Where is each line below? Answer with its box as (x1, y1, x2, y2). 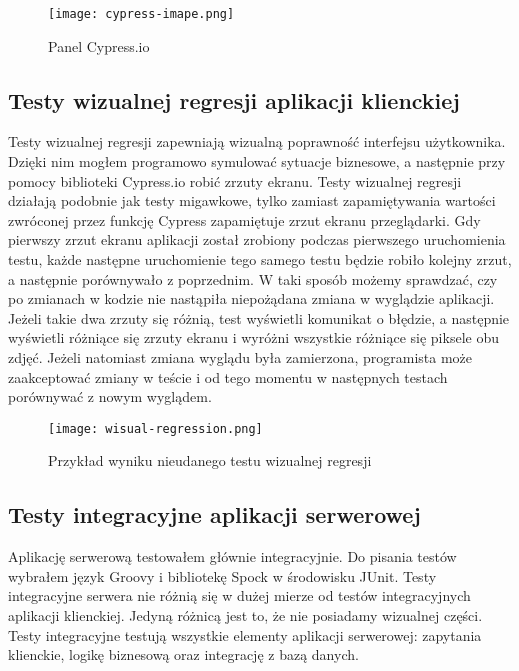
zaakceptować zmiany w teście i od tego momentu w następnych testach (8, 366, 448, 387)
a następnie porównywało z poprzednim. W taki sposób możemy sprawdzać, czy (8, 268, 498, 289)
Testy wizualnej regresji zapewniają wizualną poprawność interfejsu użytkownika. (8, 131, 506, 152)
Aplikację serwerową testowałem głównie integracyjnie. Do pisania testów (8, 546, 457, 567)
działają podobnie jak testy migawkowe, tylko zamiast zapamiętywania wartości (8, 190, 496, 211)
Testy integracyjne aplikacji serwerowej (8, 499, 421, 530)
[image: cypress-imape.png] (48, 7, 235, 21)
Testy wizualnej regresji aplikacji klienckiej (8, 84, 460, 115)
